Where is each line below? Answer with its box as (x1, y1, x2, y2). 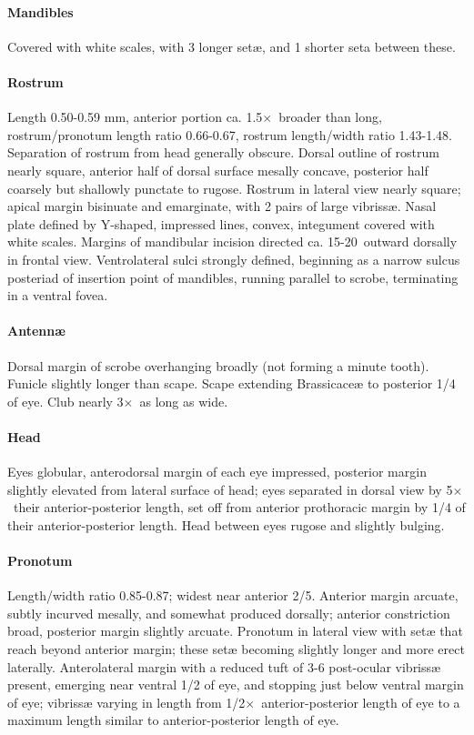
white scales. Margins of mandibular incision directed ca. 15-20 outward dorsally (7, 232, 458, 251)
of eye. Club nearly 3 (7, 391, 124, 410)
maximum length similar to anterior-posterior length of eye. (7, 710, 339, 730)
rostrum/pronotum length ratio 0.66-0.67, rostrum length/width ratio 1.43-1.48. (7, 125, 452, 144)
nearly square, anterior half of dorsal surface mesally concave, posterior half (7, 160, 429, 179)
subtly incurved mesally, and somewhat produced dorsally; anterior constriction (7, 603, 450, 622)
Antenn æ (7, 321, 66, 340)
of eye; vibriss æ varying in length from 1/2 (7, 692, 246, 711)
